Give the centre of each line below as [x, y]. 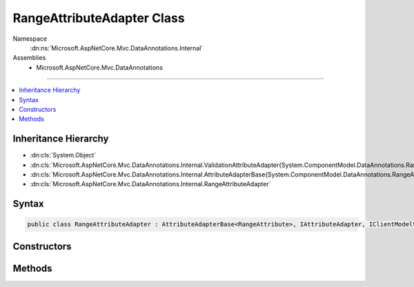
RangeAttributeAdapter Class [99, 18]
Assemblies [29, 58]
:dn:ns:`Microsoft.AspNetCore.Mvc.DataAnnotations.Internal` [117, 48]
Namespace [30, 39]
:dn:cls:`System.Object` [63, 155]
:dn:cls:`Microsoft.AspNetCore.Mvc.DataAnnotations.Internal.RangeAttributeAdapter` [150, 184]
